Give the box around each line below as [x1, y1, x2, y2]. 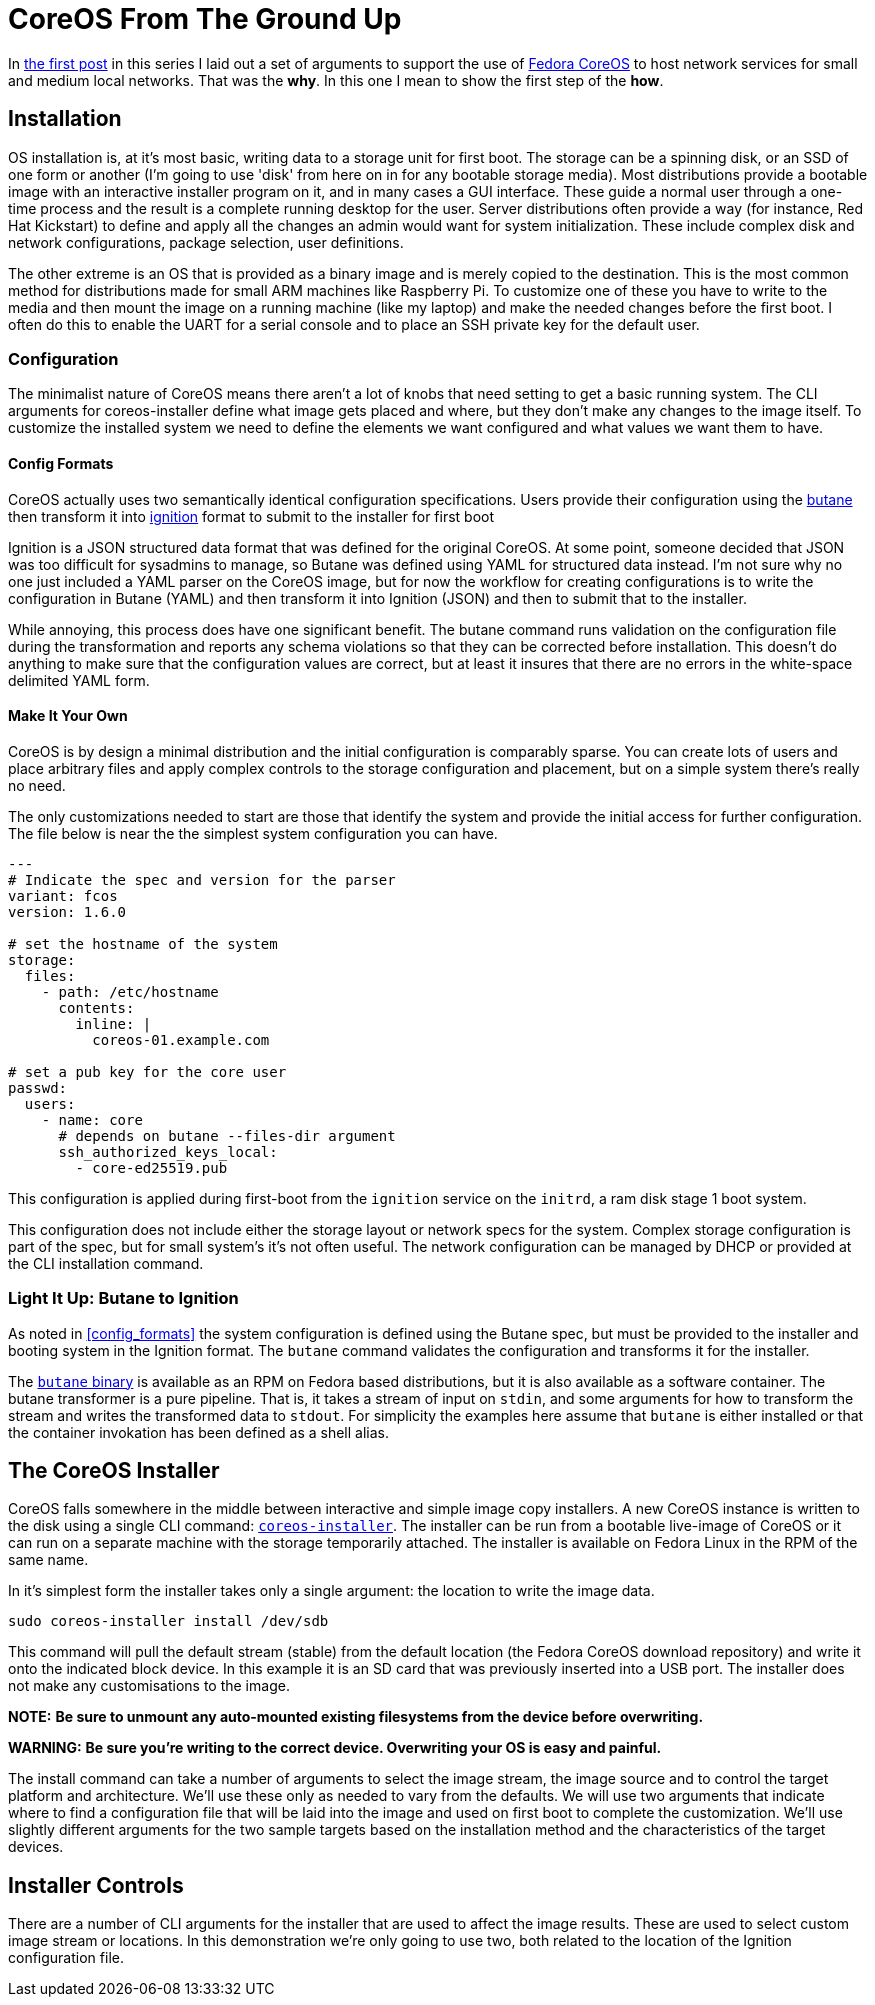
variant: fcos [8, 887, 118, 904]
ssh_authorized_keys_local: [58, 1143, 278, 1160]
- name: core [41, 1111, 143, 1128]
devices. [8, 1838, 64, 1856]
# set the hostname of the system [8, 935, 278, 952]
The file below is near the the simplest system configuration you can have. [8, 824, 498, 842]
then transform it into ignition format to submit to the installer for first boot [8, 507, 495, 525]
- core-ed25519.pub [75, 1159, 228, 1176]
